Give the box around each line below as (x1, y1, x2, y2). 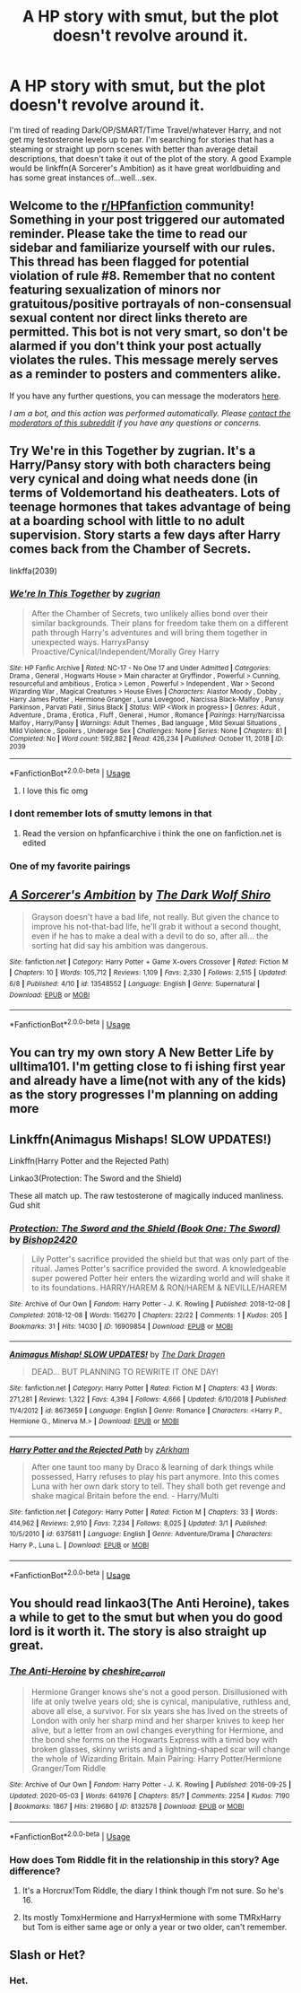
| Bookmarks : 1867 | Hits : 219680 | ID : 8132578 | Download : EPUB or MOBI (9, 1802, 245, 1812)
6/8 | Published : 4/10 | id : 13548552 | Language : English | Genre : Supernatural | (9, 979, 260, 988)
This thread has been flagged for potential (9, 254, 250, 270)
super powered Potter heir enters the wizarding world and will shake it (30, 1272, 290, 1284)
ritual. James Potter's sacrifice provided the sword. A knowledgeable (30, 1263, 287, 1274)
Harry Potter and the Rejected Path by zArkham (9, 1444, 190, 1455)
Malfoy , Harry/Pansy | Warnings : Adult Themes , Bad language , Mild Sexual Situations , (9, 718, 281, 728)
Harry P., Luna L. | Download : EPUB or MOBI (9, 1541, 150, 1550)
